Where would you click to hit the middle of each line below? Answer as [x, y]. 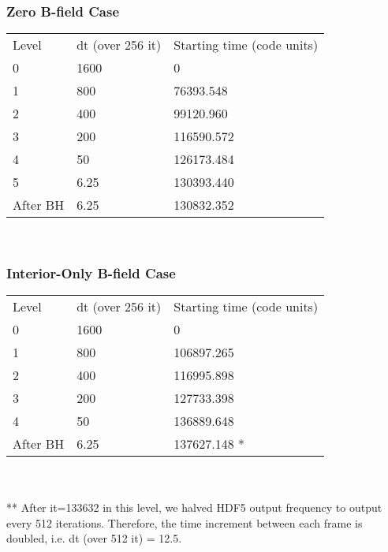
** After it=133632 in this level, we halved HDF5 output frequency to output [194, 507]
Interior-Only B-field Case [91, 272]
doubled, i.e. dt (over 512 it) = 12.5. [94, 538]
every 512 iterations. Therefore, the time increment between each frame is [185, 522]
